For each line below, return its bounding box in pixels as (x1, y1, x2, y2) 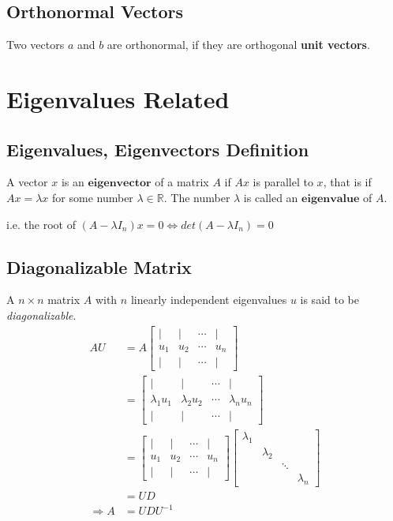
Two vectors (6, 36, 65, 53)
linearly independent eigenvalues (130, 291, 287, 308)
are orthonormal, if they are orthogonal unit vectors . (107, 36, 370, 53)
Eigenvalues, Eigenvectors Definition (6, 137, 309, 161)
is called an (243, 189, 298, 205)
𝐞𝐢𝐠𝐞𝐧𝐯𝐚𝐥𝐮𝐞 (301, 193, 360, 204)
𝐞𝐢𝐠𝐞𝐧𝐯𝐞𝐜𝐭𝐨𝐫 (88, 178, 152, 189)
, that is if (323, 174, 372, 190)
